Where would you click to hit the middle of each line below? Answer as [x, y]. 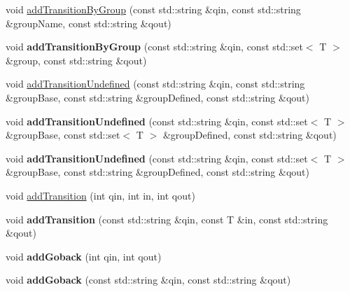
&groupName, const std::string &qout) [89, 23]
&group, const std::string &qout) [76, 60]
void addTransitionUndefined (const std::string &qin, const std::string [155, 84]
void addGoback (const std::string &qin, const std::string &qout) [148, 280]
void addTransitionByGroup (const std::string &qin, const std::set [154, 47]
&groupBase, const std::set [63, 135]
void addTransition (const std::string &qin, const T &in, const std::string [167, 219]
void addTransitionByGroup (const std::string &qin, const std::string [153, 9]
